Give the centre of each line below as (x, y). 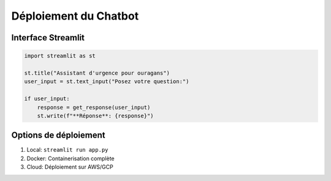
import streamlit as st (60, 56)
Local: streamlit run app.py (67, 150)
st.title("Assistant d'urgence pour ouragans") (97, 73)
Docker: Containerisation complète (70, 158)
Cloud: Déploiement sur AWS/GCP (70, 167)
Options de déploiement (58, 135)
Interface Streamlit (48, 38)
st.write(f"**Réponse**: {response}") (95, 116)
